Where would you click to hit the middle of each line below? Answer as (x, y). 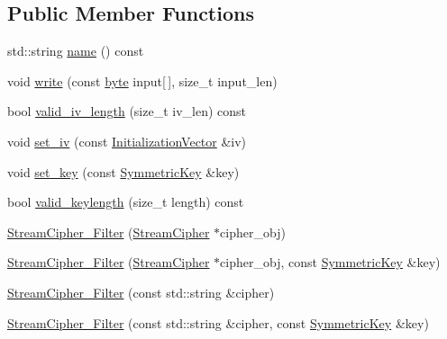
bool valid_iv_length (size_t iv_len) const (127, 111)
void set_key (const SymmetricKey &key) (123, 171)
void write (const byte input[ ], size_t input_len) (142, 80)
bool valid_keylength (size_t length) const (126, 202)
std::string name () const (76, 51)
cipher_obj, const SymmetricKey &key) (330, 262)
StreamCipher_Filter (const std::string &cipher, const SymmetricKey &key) (218, 322)
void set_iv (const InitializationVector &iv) (127, 141)
